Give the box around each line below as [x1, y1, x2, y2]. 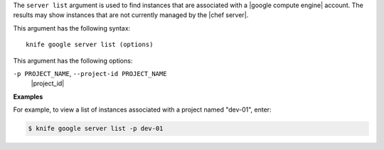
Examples [13, 92, 43, 101]
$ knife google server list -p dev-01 [28, 124, 164, 133]
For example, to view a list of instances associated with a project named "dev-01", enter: [13, 105, 272, 114]
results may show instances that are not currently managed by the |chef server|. [13, 11, 249, 19]
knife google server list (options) [26, 41, 154, 49]
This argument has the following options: [13, 56, 133, 65]
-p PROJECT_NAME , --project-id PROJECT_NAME [13, 69, 167, 77]
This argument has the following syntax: [13, 23, 131, 32]
